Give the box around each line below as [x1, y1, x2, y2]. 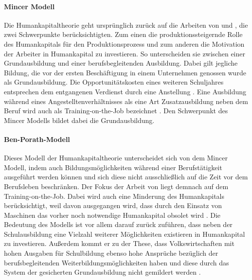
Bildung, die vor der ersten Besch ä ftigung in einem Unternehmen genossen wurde [4, 67, 246, 77]
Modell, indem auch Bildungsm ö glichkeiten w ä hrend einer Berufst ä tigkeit [4, 162, 222, 172]
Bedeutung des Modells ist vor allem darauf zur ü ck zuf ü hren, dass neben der [4, 219, 233, 229]
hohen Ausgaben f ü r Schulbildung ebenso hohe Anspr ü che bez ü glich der [4, 248, 218, 258]
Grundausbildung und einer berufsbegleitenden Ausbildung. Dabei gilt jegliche [4, 58, 238, 68]
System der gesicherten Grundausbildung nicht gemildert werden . [4, 267, 201, 277]
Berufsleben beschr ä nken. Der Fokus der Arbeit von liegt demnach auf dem [4, 181, 229, 191]
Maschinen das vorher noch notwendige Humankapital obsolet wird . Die [4, 210, 221, 220]
